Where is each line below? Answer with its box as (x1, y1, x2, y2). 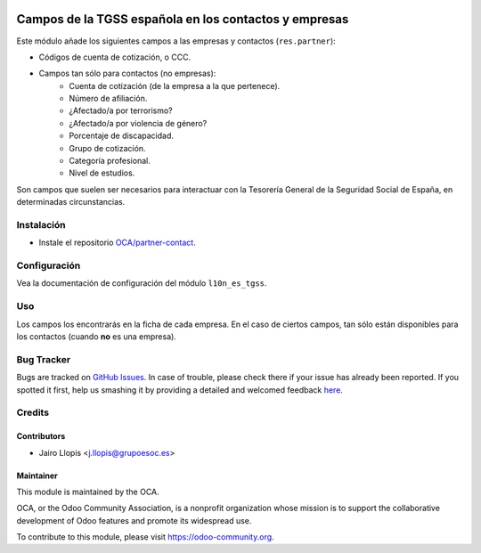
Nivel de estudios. (69, 167, 135, 178)
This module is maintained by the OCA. (16, 486, 159, 497)
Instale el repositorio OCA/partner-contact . (38, 237, 196, 248)
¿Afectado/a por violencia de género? (69, 118, 208, 128)
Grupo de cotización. (69, 142, 146, 153)
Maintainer (16, 470, 58, 481)
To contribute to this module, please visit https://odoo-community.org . (16, 532, 275, 542)
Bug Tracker (16, 353, 71, 365)
